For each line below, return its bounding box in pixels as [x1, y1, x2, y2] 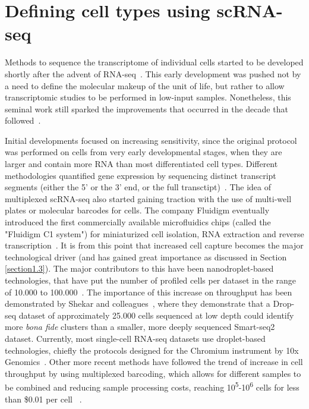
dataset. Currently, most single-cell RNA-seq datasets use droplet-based [5, 332, 266, 344]
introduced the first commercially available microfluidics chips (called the [5, 216, 271, 228]
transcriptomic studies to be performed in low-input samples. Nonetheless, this [5, 91, 291, 103]
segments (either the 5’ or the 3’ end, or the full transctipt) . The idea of [5, 181, 271, 193]
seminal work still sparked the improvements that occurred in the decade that [5, 102, 288, 115]
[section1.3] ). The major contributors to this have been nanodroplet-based [5, 262, 274, 275]
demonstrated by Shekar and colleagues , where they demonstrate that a [5, 297, 270, 310]
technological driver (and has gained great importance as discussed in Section [5, 250, 287, 263]
